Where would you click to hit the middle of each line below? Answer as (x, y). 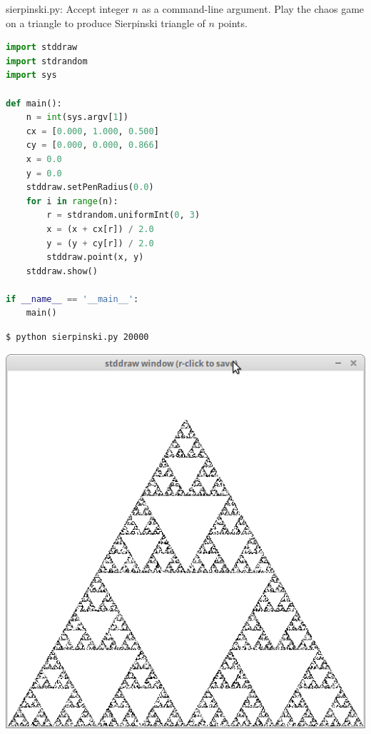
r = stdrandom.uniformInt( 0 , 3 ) (123, 215)
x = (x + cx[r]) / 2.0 (100, 229)
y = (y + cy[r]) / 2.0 (100, 243)
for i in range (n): (72, 201)
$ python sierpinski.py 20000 (77, 337)
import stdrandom (47, 61)
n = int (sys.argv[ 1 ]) (77, 117)
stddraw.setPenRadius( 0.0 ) (90, 187)
